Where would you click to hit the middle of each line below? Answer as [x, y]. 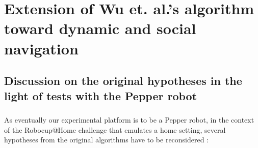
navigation [41, 48]
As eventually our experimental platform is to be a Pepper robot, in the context [129, 120]
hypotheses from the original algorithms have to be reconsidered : [107, 140]
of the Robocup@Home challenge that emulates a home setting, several [115, 129]
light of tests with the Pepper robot [101, 95]
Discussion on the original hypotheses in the [123, 81]
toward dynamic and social [100, 28]
